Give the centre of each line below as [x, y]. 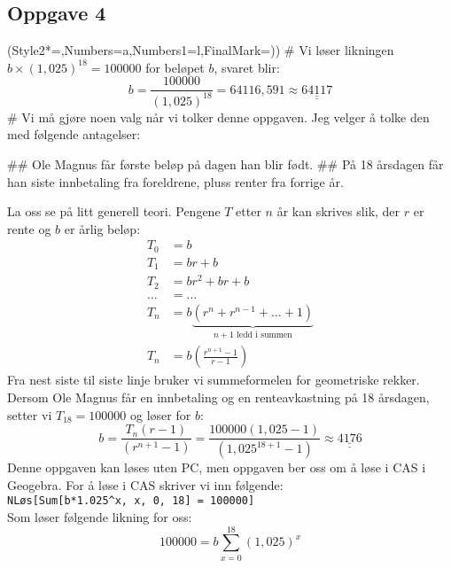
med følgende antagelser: [74, 134]
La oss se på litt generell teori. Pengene [114, 211]
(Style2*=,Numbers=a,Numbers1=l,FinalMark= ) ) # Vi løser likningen [201, 50]
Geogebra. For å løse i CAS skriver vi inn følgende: [145, 484]
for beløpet [175, 67]
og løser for [161, 414]
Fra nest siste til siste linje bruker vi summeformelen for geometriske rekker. [214, 380]
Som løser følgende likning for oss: [100, 516]
